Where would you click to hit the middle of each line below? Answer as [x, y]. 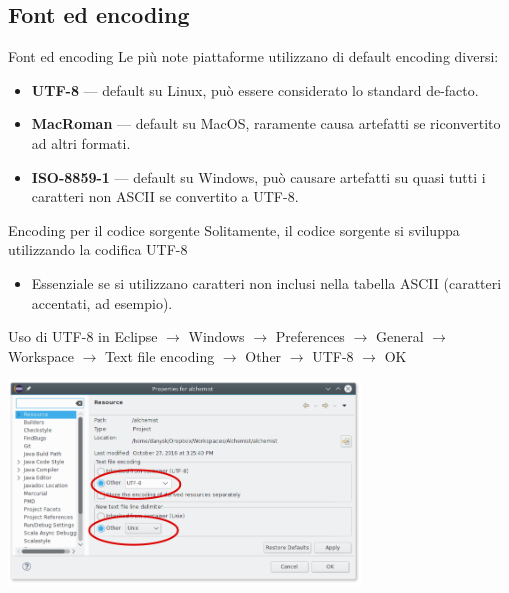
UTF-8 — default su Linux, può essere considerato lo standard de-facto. [255, 89]
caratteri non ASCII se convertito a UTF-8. [165, 196]
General [399, 336]
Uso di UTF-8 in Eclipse [83, 336]
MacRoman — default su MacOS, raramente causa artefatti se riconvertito [266, 123]
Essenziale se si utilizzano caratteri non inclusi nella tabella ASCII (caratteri [266, 282]
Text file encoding [159, 355]
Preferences [310, 336]
